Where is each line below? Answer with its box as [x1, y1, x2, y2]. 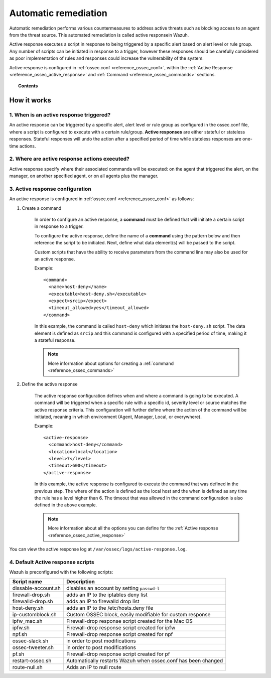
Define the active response [22, 381, 78, 387]
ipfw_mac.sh [12, 618, 43, 625]
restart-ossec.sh [12, 657, 52, 664]
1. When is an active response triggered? [9, 111, 111, 118]
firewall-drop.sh [12, 591, 50, 598]
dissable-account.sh [12, 585, 61, 592]
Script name [12, 578, 42, 585]
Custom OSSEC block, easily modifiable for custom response [66, 611, 211, 618]
